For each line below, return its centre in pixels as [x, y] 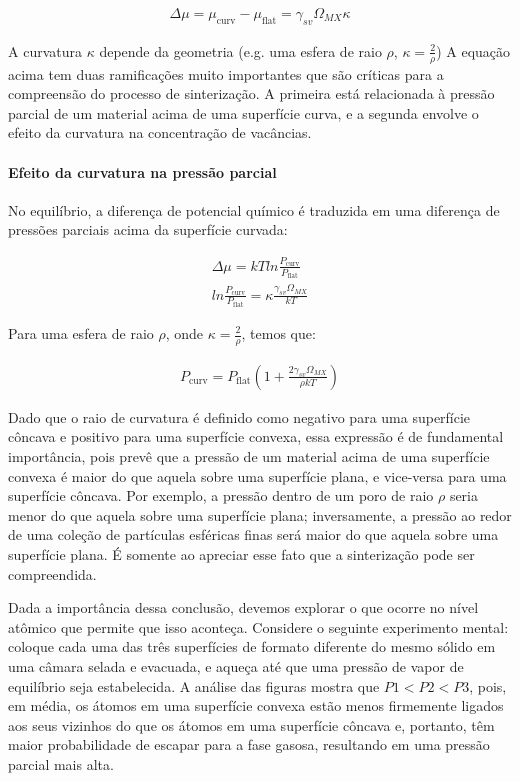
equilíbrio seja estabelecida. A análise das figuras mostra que [194, 685]
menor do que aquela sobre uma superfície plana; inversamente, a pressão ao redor [260, 514]
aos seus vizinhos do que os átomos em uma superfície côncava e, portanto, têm [251, 724]
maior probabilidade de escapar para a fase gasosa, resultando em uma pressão [249, 744]
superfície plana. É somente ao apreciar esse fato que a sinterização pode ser [241, 554]
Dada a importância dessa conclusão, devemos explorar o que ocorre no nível [243, 607]
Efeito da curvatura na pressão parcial [142, 171]
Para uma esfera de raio [81, 333]
